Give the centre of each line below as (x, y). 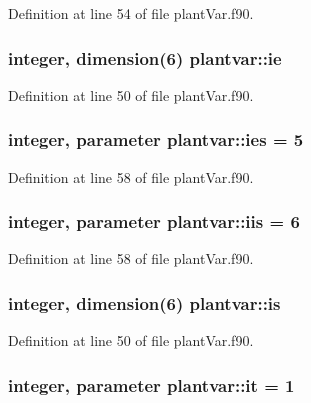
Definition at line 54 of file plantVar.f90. (131, 13)
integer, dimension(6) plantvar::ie (145, 57)
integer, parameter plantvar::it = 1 (151, 384)
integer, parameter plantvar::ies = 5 (156, 139)
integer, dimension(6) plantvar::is (144, 302)
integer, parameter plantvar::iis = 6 (154, 221)
